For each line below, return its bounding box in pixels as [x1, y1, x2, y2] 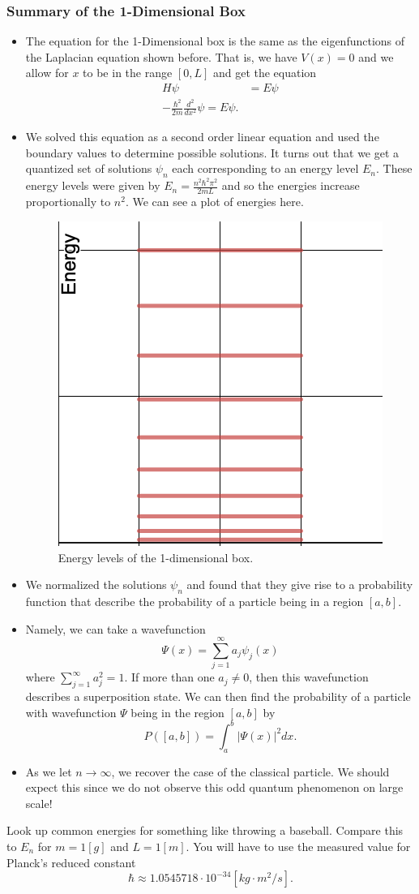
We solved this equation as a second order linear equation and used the [25, 128, 379, 145]
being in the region [130, 703, 224, 720]
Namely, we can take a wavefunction [25, 620, 206, 637]
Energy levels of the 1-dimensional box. [58, 548, 254, 565]
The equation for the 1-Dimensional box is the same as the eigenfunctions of [25, 32, 405, 49]
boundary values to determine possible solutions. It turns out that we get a [25, 144, 400, 161]
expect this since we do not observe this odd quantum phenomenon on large [25, 779, 404, 796]
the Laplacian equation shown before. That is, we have [25, 48, 297, 65]
